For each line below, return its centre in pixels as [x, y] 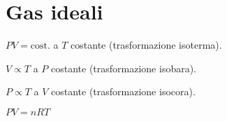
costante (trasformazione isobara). [124, 68]
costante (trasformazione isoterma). [146, 45]
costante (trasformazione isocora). [123, 91]
